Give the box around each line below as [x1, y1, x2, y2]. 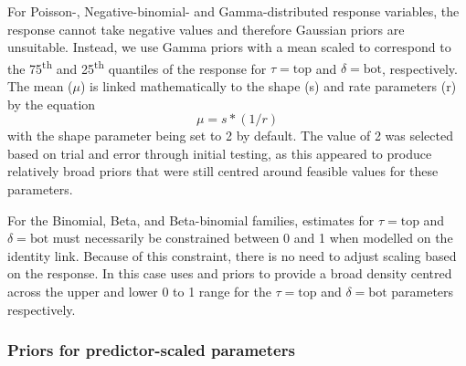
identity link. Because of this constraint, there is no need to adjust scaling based [7, 246, 457, 265]
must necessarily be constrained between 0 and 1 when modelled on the [52, 228, 453, 247]
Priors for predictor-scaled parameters [7, 339, 295, 361]
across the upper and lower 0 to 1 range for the [7, 281, 271, 300]
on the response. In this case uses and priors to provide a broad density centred [7, 264, 452, 283]
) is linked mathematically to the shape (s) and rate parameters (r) [80, 77, 457, 96]
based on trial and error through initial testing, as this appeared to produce [7, 143, 432, 162]
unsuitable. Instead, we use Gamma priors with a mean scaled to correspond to [7, 37, 451, 57]
